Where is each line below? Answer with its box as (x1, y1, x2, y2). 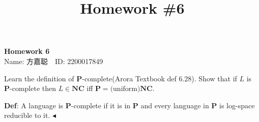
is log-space (219, 100, 255, 110)
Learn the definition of (4, 73, 74, 83)
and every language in (140, 100, 209, 110)
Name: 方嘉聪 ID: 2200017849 (4, 55, 103, 66)
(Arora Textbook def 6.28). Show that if (112, 73, 237, 83)
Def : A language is (4, 100, 64, 110)
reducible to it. (4, 110, 50, 120)
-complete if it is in (71, 100, 131, 110)
